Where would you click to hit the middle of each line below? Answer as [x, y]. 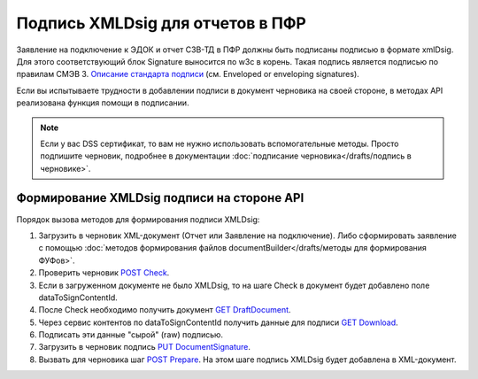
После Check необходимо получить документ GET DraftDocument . [165, 310]
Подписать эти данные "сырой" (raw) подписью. [131, 335]
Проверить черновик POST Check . [104, 273]
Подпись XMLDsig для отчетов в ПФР [162, 23]
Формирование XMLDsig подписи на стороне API [160, 198]
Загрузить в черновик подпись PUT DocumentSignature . [145, 347]
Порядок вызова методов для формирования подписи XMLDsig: [138, 219]
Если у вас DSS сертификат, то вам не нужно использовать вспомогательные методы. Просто [220, 143]
